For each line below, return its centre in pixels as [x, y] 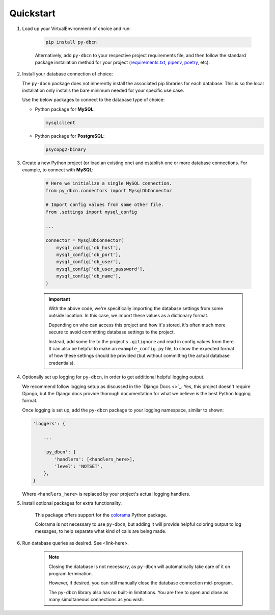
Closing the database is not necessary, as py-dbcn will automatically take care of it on [140, 567]
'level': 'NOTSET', [78, 466]
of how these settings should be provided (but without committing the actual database [139, 356]
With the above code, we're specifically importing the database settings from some [136, 309]
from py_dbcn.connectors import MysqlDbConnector [109, 190]
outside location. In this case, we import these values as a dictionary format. [129, 316]
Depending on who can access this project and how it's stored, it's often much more [137, 325]
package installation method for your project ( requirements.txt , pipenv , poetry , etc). [122, 62]
